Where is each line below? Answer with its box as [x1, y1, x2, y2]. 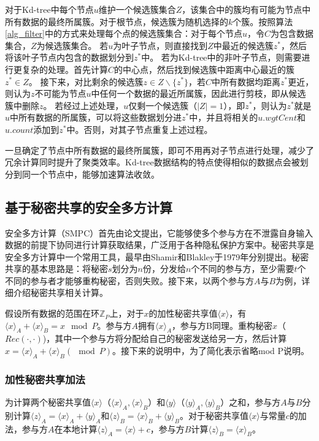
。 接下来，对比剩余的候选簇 [28, 75, 144, 88]
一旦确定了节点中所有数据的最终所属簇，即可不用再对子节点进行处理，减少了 [5, 143, 314, 156]
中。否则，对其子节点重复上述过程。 [66, 123, 213, 135]
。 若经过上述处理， [43, 99, 124, 111]
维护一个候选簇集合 [98, 3, 176, 15]
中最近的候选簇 [213, 39, 274, 51]
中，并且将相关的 [189, 111, 258, 124]
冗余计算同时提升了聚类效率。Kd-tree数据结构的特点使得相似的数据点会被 [5, 156, 300, 168]
